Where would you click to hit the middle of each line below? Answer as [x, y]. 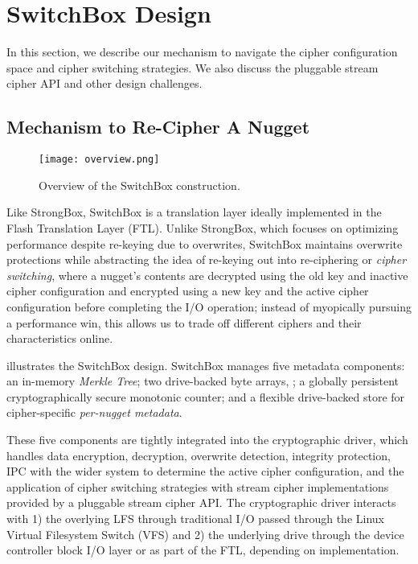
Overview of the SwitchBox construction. [139, 185]
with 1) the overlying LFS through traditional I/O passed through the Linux [195, 519]
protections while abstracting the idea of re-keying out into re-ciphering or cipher [207, 259]
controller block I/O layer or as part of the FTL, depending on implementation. [203, 550]
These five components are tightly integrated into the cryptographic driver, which [207, 440]
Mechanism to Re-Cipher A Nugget [158, 127]
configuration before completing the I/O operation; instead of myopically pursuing [209, 306]
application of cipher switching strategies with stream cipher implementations [198, 486]
